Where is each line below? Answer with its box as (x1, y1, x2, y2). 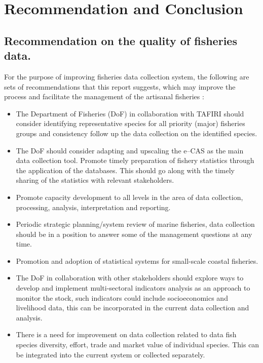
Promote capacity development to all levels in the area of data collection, (16, 191, 243, 202)
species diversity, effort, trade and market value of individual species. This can (16, 339, 259, 350)
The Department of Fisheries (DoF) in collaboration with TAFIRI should (16, 108, 244, 118)
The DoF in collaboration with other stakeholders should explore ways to (16, 272, 244, 283)
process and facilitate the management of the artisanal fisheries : (4, 91, 204, 102)
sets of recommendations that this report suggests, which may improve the (4, 81, 236, 92)
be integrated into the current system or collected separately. (16, 349, 205, 359)
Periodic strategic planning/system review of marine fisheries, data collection (16, 219, 255, 229)
